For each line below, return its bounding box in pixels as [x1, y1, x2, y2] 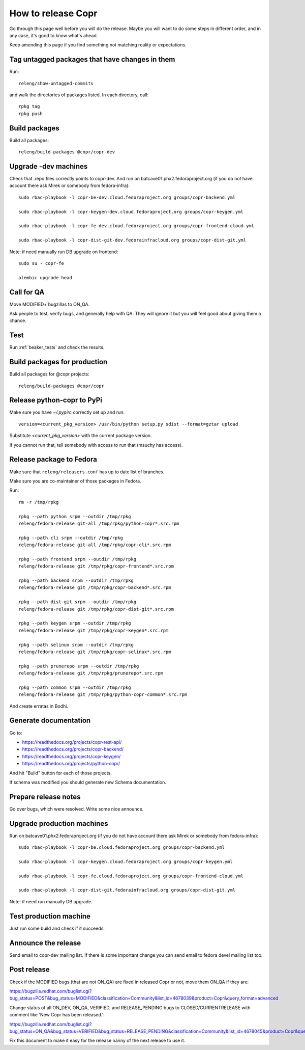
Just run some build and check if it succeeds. [9, 925, 105, 931]
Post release [9, 965, 50, 974]
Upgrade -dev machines [9, 162, 88, 171]
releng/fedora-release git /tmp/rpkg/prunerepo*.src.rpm [18, 670, 164, 676]
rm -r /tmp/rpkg [18, 499, 59, 505]
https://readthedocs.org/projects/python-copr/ [22, 761, 120, 767]
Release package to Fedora [9, 455, 98, 464]
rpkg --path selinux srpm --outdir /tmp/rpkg [18, 642, 134, 648]
